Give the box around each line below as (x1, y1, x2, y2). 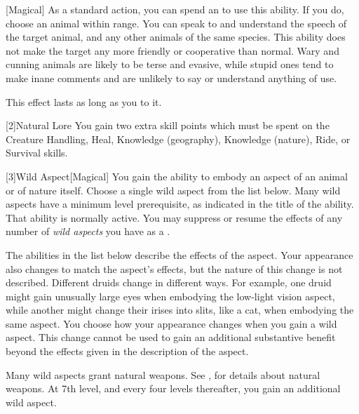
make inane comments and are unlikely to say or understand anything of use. (6, 70, 337, 85)
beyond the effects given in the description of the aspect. (6, 344, 249, 359)
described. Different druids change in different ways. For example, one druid (6, 275, 332, 290)
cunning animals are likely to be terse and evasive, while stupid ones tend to (6, 57, 334, 72)
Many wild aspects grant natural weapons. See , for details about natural (6, 367, 320, 382)
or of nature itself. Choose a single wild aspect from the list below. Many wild (6, 182, 341, 197)
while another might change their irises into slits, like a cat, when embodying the (6, 302, 354, 317)
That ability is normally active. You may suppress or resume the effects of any (6, 210, 343, 225)
